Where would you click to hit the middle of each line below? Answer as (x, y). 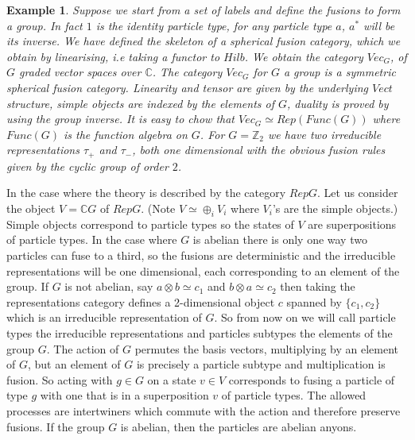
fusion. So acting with (60, 379)
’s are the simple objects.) (335, 208)
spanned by (314, 301)
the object (31, 208)
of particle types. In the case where (92, 239)
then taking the (318, 286)
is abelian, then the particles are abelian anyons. (239, 426)
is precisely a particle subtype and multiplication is (261, 364)
